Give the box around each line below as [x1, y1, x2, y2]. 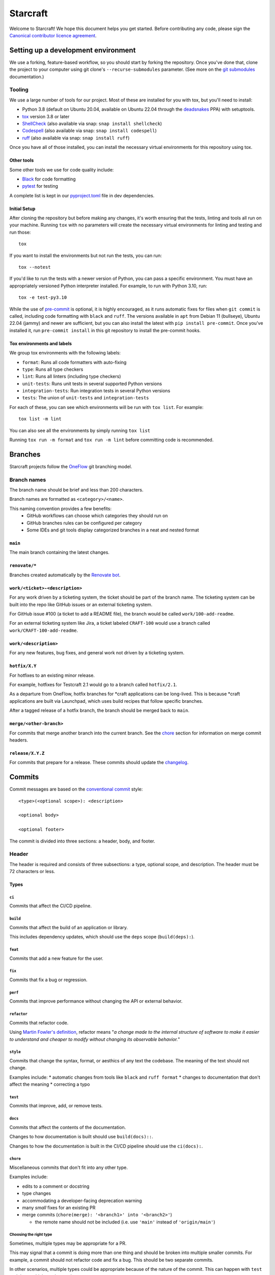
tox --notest [18, 264, 51, 270]
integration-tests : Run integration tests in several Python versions [22, 388, 171, 394]
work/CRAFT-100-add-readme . [9, 627, 78, 633]
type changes [22, 1190, 51, 1196]
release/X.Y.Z [9, 750, 45, 756]
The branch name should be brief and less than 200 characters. [9, 487, 144, 493]
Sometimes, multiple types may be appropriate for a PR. [9, 1240, 127, 1246]
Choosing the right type [9, 1232, 52, 1237]
